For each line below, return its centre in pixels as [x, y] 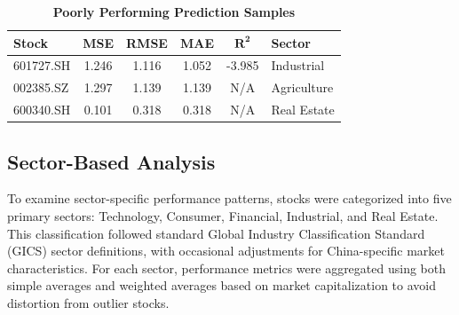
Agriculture [302, 87]
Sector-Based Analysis [111, 161]
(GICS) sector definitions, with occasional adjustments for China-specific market [226, 251]
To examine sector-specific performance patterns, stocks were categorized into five [229, 198]
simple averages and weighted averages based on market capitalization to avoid [222, 285]
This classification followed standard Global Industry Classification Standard [216, 233]
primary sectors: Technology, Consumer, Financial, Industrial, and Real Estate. [223, 216]
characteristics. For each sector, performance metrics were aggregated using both [226, 268]
